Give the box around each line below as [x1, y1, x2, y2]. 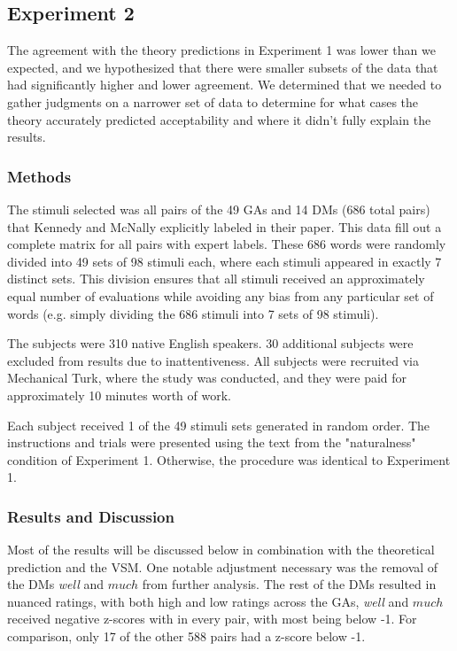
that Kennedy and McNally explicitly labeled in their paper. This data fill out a [7, 217, 442, 236]
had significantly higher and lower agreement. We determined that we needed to [7, 75, 442, 94]
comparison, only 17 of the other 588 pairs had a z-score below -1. [7, 627, 366, 646]
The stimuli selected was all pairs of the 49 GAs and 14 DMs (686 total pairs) [7, 199, 430, 218]
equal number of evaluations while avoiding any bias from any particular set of [7, 286, 434, 305]
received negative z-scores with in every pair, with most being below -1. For [7, 609, 417, 628]
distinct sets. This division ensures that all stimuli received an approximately [7, 269, 425, 288]
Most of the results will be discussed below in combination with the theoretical [7, 540, 435, 559]
